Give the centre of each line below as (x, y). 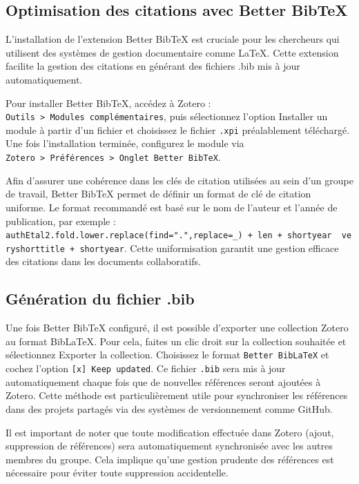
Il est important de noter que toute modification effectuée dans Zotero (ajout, (170, 432)
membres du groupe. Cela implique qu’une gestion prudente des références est (170, 459)
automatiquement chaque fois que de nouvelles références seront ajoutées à (163, 381)
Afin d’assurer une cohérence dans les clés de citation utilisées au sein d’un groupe (179, 180)
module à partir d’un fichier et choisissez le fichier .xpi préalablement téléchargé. (178, 129)
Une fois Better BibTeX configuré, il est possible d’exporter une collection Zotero (177, 328)
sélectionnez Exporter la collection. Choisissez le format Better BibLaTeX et (167, 355)
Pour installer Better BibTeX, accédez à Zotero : (108, 103)
